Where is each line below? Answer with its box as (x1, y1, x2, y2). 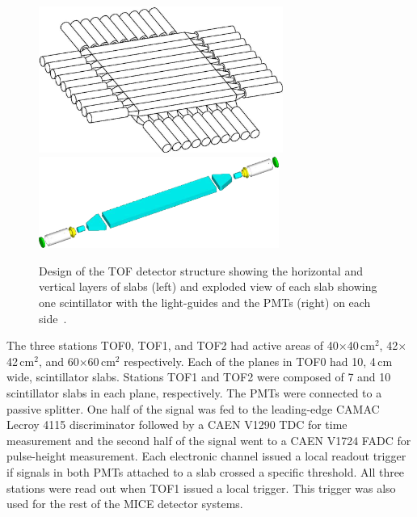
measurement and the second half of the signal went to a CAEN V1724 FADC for (6, 431, 411, 448)
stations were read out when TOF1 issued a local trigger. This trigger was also (6, 479, 396, 496)
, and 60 (38, 352, 79, 369)
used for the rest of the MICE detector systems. (6, 495, 243, 512)
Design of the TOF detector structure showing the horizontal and (39, 262, 363, 279)
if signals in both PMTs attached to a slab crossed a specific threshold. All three (6, 463, 405, 480)
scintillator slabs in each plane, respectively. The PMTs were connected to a (6, 385, 382, 401)
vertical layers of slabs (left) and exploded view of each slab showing (39, 278, 377, 295)
